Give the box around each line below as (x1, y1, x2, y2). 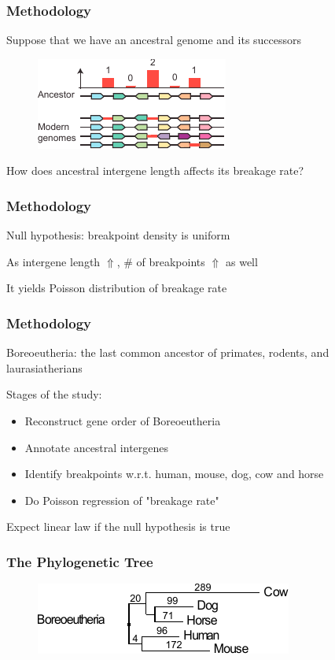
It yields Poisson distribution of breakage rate (6, 280, 227, 296)
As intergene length (6, 253, 101, 269)
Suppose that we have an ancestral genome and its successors (6, 32, 302, 48)
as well (225, 253, 258, 269)
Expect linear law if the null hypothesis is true (6, 518, 230, 535)
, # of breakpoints (116, 253, 205, 269)
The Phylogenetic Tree (6, 551, 153, 571)
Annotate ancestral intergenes (24, 439, 169, 455)
